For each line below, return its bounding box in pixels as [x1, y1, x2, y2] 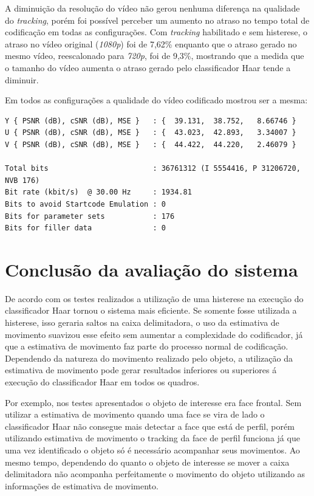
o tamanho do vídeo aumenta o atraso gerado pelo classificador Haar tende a [5, 61, 291, 74]
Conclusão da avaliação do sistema [5, 257, 298, 281]
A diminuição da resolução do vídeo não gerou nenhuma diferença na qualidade [5, 2, 300, 14]
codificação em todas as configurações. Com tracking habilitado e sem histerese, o [5, 26, 308, 38]
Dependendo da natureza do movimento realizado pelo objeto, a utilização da [5, 351, 293, 364]
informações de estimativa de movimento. [5, 479, 159, 492]
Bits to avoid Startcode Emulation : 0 [5, 199, 166, 208]
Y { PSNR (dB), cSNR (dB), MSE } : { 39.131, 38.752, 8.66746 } [5, 116, 296, 125]
